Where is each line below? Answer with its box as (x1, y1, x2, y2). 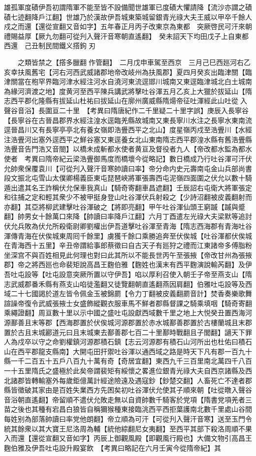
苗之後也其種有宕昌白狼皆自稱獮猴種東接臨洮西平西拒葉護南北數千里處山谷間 (4, 404, 252, 414)
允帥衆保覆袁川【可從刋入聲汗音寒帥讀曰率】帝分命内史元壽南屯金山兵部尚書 (4, 163, 252, 173)
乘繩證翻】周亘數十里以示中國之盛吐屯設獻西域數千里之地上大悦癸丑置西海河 (4, 307, 252, 318)
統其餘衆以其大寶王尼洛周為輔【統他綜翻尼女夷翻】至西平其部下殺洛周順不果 (4, 423, 252, 433)
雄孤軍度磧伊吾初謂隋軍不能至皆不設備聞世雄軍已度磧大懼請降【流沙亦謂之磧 (4, 2, 252, 12)
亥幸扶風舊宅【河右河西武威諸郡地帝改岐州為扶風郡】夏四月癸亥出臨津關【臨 (4, 66, 252, 77)
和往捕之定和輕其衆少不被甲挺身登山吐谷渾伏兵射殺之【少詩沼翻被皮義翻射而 (4, 192, 252, 202)
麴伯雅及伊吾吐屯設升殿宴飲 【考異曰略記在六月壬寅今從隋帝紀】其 (4, 442, 221, 453)
